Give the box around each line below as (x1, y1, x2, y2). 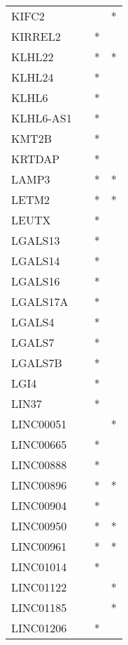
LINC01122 (11, 579, 67, 595)
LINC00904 (11, 497, 67, 513)
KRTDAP (11, 151, 60, 167)
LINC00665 (11, 436, 67, 452)
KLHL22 (11, 49, 54, 65)
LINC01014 (11, 558, 67, 575)
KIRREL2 (11, 28, 61, 44)
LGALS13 (11, 232, 60, 248)
